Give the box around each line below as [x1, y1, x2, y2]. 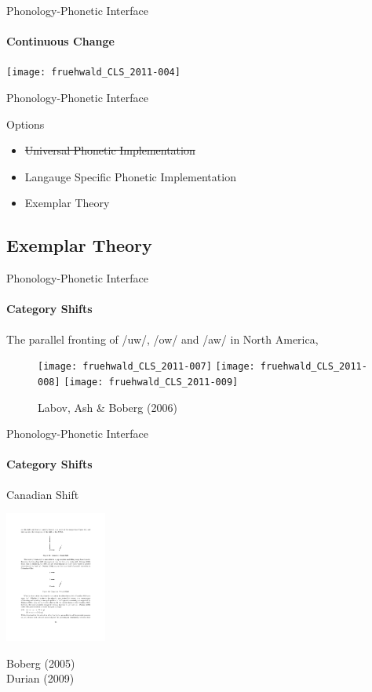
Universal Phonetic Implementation [24, 142, 195, 158]
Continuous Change [6, 33, 115, 49]
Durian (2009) [6, 670, 75, 687]
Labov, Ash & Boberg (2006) [38, 399, 177, 415]
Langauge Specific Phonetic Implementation [24, 168, 236, 184]
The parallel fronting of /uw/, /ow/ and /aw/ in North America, [6, 330, 319, 347]
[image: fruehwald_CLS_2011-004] [6, 67, 181, 78]
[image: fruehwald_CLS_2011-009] [64, 376, 239, 388]
